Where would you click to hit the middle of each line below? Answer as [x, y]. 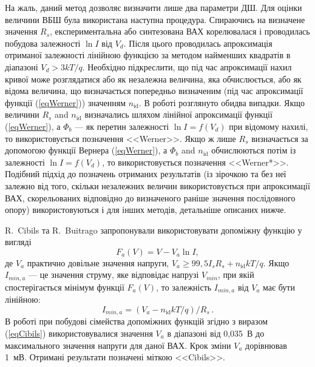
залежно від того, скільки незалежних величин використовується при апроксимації [157, 185]
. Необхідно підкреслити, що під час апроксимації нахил [187, 66]
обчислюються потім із [254, 150]
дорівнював [266, 345]
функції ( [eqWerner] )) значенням [66, 102]
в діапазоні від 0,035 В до [216, 333]
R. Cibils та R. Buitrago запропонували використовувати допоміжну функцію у [154, 230]
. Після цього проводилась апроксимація [198, 43]
